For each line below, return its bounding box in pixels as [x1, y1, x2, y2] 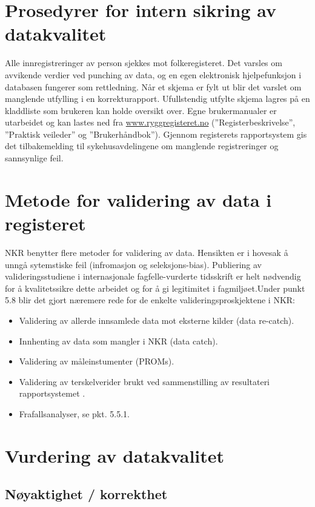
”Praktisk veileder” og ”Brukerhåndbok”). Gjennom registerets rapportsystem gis [5, 127, 307, 140]
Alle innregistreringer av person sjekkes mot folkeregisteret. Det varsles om [5, 56, 282, 69]
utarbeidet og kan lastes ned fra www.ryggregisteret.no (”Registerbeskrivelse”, [5, 116, 296, 129]
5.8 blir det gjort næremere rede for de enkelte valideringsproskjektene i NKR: [5, 294, 295, 306]
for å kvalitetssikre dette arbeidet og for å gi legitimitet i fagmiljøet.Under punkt [5, 281, 305, 294]
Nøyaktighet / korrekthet [5, 485, 168, 503]
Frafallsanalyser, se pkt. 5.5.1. [19, 407, 130, 420]
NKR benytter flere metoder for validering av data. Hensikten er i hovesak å [5, 246, 288, 258]
